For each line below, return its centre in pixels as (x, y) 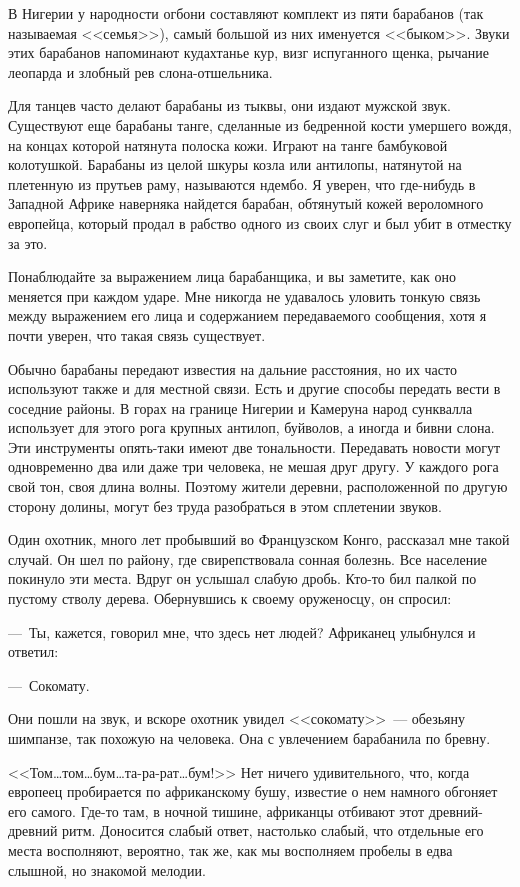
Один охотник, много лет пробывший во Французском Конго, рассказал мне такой (259, 539)
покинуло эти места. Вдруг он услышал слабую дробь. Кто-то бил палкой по (242, 578)
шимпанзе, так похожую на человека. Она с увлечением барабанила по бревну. (249, 738)
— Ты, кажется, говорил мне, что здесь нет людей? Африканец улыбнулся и (242, 631)
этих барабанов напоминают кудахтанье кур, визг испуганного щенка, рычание (248, 52)
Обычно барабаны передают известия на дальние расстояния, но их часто (232, 368)
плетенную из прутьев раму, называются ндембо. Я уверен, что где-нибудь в (242, 183)
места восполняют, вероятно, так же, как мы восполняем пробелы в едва (230, 849)
